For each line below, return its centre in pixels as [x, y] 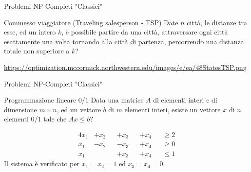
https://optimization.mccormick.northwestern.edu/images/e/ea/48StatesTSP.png [125, 67]
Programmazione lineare [40, 100]
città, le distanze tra [217, 22]
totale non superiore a [37, 51]
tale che [55, 119]
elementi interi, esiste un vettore [173, 109]
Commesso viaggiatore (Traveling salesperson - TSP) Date [91, 22]
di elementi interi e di [185, 100]
